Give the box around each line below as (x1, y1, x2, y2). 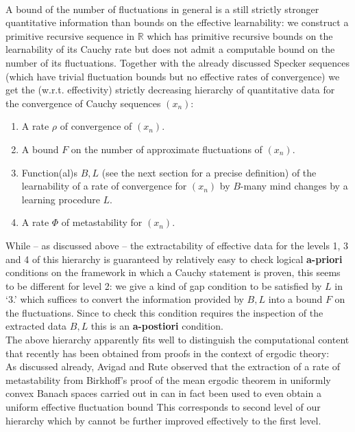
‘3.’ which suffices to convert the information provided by (5, 292, 244, 306)
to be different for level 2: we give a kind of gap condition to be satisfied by (5, 278, 322, 293)
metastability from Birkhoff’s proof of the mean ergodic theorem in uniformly (5, 372, 331, 387)
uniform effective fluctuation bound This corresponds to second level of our (5, 400, 321, 414)
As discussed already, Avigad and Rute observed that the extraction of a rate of (5, 359, 341, 374)
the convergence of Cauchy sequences (5, 95, 161, 110)
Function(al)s (21, 165, 77, 179)
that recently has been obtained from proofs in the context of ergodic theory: (5, 345, 330, 360)
